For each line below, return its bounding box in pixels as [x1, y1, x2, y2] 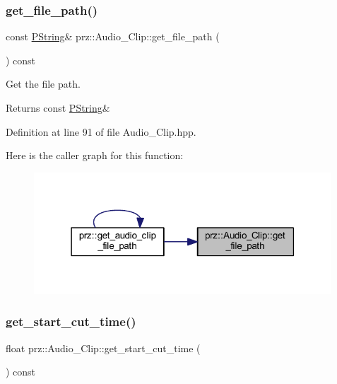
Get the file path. [6, 76, 81, 91]
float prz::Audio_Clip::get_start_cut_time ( [6, 340, 201, 355]
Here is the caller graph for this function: [6, 148, 184, 163]
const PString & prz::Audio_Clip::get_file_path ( [6, 29, 220, 44]
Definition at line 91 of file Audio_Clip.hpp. [6, 124, 196, 139]
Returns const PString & [6, 100, 110, 115]
